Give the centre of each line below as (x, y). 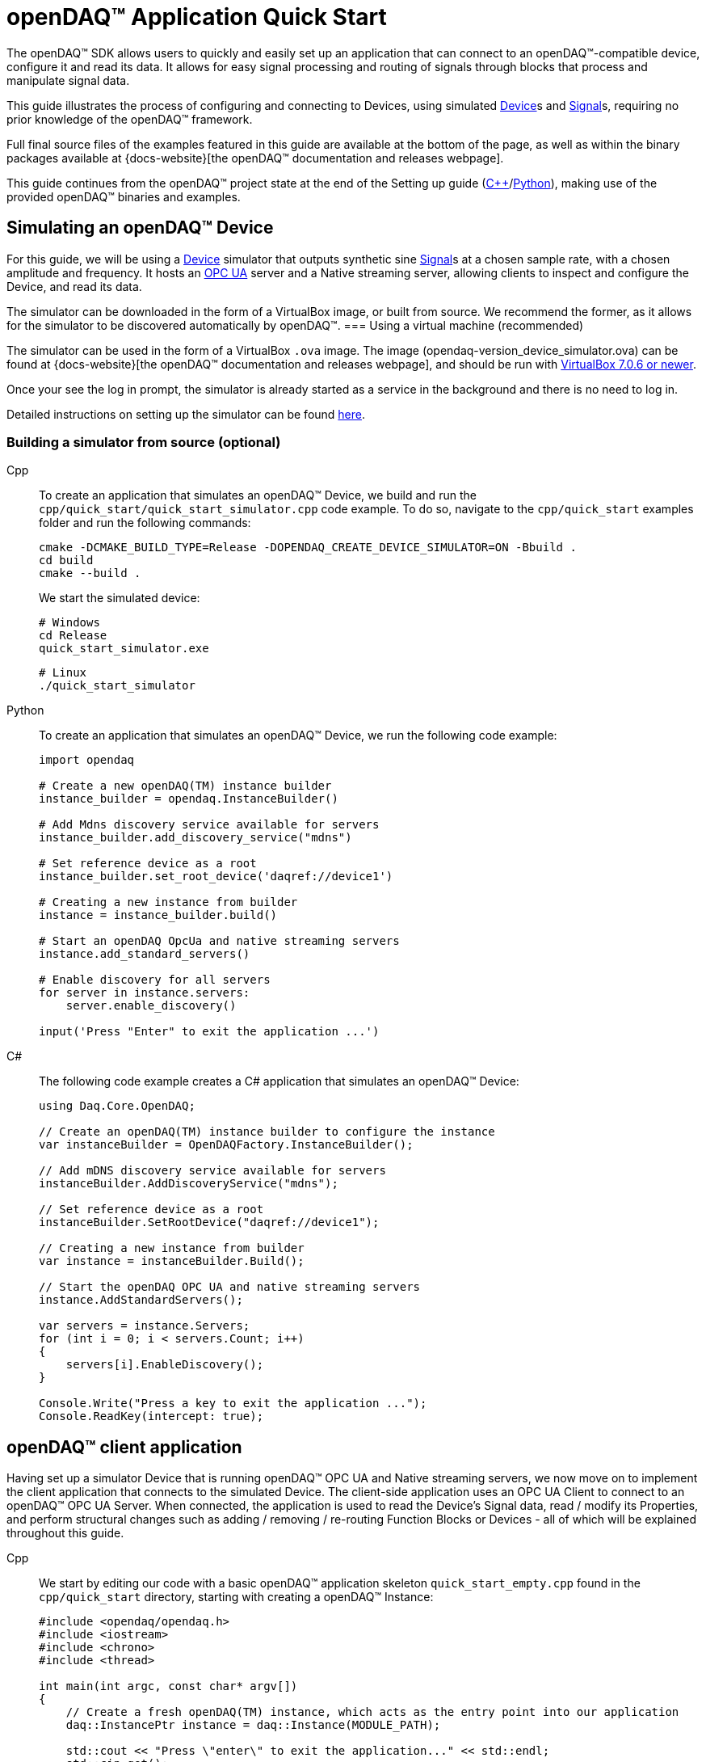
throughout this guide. (65, 1533)
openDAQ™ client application (124, 1447)
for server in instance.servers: (145, 993)
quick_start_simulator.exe (124, 649)
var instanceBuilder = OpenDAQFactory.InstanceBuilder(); (226, 1145)
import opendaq (87, 760)
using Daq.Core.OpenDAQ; (117, 1106)
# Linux (63, 673)
